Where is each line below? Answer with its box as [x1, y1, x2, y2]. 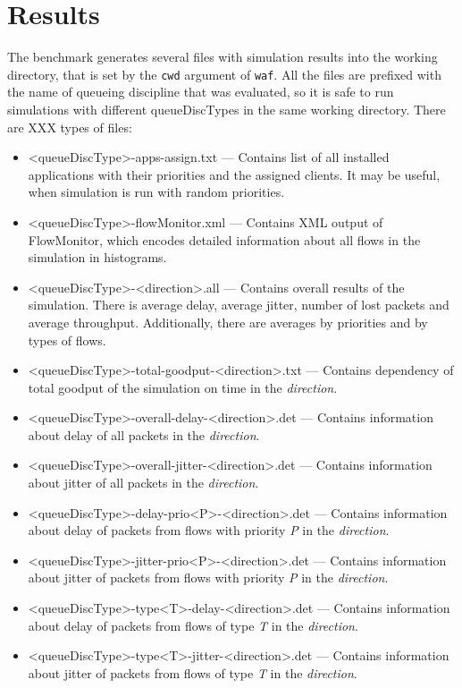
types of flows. [28, 330, 106, 349]
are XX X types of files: [7, 117, 132, 136]
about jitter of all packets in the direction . [28, 473, 259, 492]
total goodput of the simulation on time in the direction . [28, 378, 338, 396]
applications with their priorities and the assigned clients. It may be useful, [28, 165, 441, 183]
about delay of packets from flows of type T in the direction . [28, 616, 358, 634]
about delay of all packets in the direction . [28, 425, 260, 444]
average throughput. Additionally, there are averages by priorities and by [28, 312, 428, 331]
